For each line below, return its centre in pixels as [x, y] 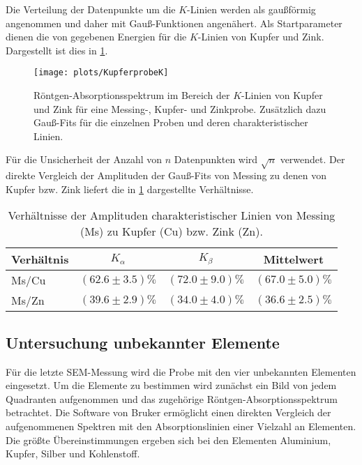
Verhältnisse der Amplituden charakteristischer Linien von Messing [172, 215]
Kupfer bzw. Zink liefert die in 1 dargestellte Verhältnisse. [130, 189]
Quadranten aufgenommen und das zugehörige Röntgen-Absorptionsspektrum [172, 398]
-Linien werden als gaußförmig [251, 9]
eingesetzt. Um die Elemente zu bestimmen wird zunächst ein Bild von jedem [171, 385]
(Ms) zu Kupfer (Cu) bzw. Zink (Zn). [171, 231]
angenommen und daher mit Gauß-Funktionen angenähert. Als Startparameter [174, 23]
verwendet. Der [312, 159]
